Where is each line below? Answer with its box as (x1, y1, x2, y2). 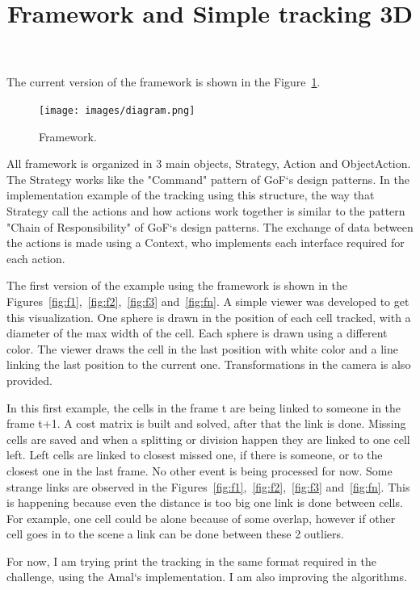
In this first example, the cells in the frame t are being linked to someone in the (6, 399, 401, 416)
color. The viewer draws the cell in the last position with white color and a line (6, 340, 398, 357)
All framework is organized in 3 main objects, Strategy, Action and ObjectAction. (6, 155, 411, 172)
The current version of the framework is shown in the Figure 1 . (6, 73, 321, 90)
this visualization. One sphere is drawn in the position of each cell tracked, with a (6, 308, 411, 325)
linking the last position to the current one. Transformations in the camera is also (6, 356, 411, 373)
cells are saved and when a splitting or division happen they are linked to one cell (6, 430, 410, 447)
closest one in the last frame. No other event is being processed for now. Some (6, 462, 393, 479)
